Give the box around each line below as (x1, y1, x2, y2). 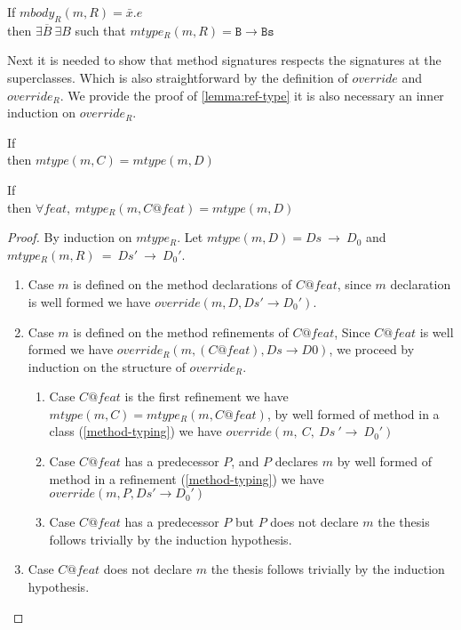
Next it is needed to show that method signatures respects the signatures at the (7, 51, 441, 69)
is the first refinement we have (124, 387, 289, 406)
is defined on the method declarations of (73, 275, 292, 294)
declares (274, 452, 319, 471)
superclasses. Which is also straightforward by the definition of (7, 68, 348, 86)
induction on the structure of (28, 357, 186, 376)
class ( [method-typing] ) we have (49, 422, 222, 440)
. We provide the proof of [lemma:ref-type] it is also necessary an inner (60, 85, 444, 104)
